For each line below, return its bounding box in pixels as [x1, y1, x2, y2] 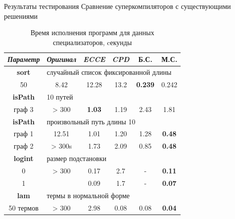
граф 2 [13, 141, 34, 151]
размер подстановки [47, 153, 107, 164]
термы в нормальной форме [47, 190, 130, 200]
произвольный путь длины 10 [47, 116, 136, 126]
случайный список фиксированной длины [47, 67, 172, 77]
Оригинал [47, 54, 77, 64]
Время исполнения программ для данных [30, 27, 154, 38]
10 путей [47, 91, 73, 102]
